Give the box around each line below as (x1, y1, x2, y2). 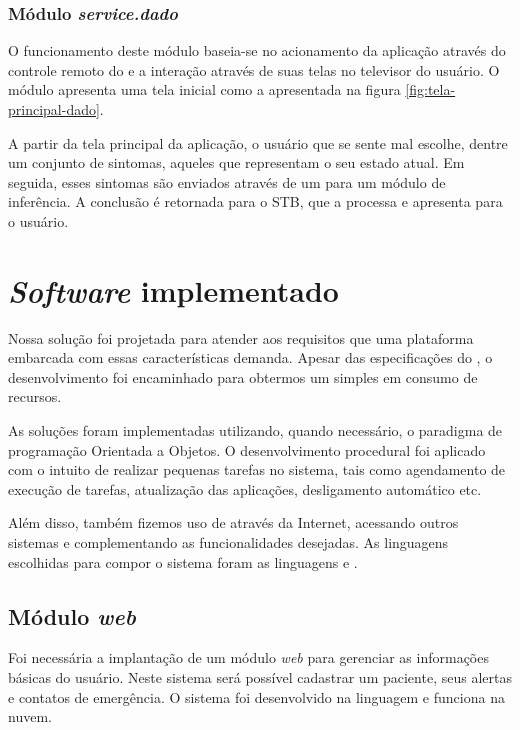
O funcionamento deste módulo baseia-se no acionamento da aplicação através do (8, 40, 506, 61)
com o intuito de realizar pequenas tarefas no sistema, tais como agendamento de (8, 459, 506, 480)
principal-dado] (8, 99, 100, 119)
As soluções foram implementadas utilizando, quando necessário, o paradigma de (8, 420, 503, 441)
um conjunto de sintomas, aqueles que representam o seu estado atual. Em (8, 152, 465, 173)
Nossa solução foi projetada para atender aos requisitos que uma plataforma (8, 327, 474, 348)
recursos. (8, 386, 62, 407)
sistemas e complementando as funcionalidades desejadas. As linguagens (8, 532, 449, 553)
